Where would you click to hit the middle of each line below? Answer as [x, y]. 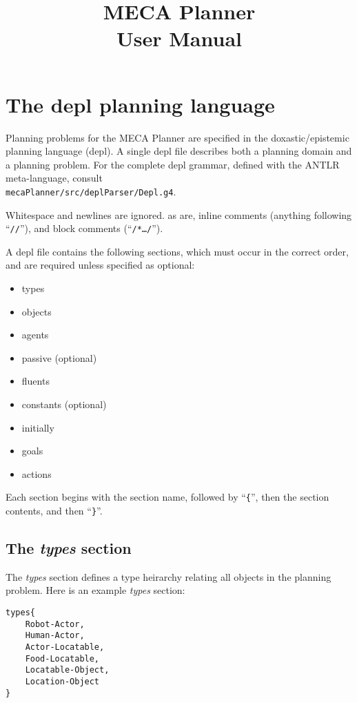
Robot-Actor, [55, 624]
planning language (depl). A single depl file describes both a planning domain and [179, 151]
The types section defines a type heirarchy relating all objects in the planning [169, 576]
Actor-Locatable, [65, 647]
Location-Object [62, 681]
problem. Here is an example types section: [95, 590]
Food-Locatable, [62, 658]
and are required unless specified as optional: [100, 265]
